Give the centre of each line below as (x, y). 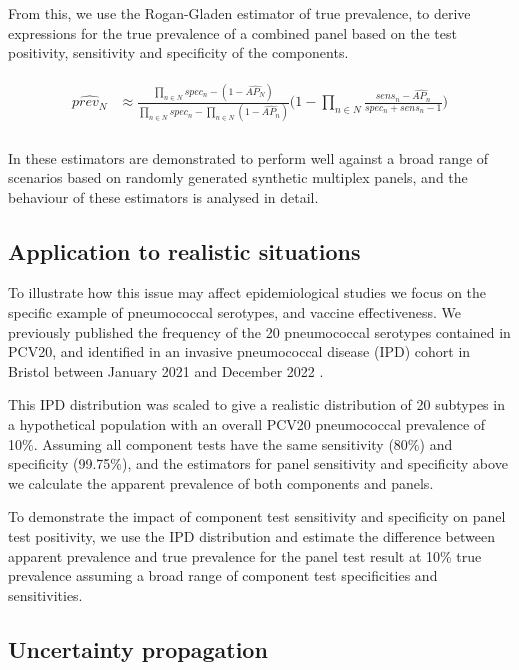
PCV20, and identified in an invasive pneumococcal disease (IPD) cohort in (239, 351)
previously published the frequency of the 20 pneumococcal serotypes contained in (259, 331)
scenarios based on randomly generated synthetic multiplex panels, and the (238, 177)
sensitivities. (45, 594)
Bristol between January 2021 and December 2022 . (166, 370)
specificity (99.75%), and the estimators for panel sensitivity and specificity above (258, 463)
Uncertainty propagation (138, 648)
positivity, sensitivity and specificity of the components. (178, 52)
